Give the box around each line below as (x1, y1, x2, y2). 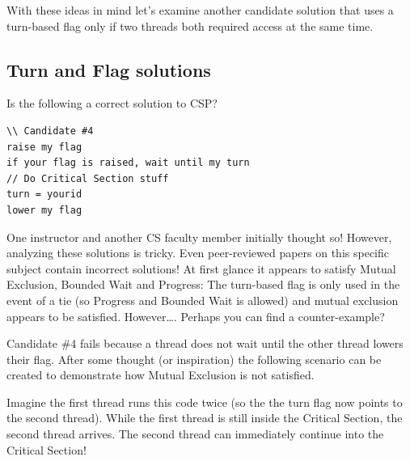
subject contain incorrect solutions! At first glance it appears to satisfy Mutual (6, 260, 396, 277)
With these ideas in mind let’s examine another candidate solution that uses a (6, 2, 394, 18)
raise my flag (6, 141, 82, 153)
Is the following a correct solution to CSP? (6, 95, 218, 112)
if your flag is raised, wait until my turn (6, 157, 250, 169)
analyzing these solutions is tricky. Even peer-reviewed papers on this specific (6, 244, 389, 261)
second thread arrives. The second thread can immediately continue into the (6, 425, 384, 442)
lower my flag (6, 204, 82, 216)
